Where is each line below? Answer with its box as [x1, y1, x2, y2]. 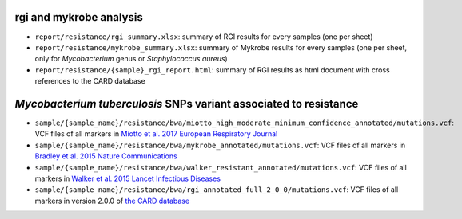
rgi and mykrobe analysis [14, 10, 143, 24]
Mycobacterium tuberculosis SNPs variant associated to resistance [14, 96, 359, 111]
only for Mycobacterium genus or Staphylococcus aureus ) [34, 54, 228, 64]
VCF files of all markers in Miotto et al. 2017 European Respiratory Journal [34, 129, 278, 139]
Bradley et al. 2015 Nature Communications [34, 151, 177, 161]
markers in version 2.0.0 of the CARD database [34, 196, 190, 205]
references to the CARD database [34, 76, 145, 86]
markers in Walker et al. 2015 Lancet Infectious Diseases [34, 174, 221, 183]
